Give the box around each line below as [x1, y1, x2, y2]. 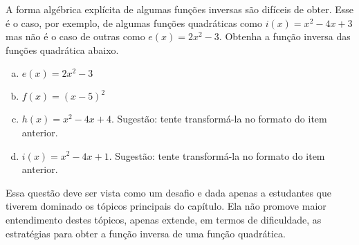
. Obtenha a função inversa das [219, 29, 351, 44]
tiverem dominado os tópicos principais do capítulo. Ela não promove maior [6, 199, 326, 213]
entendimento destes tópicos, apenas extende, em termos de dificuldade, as [6, 212, 322, 226]
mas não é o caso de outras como [6, 29, 145, 44]
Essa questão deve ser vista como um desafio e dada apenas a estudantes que [6, 185, 332, 199]
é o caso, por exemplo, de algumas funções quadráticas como [6, 15, 262, 30]
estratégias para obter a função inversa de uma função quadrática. [6, 226, 286, 240]
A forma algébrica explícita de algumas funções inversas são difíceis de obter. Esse [6, 2, 353, 16]
